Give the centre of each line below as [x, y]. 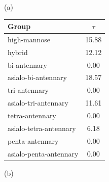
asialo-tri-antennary [38, 103]
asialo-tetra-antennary [42, 128]
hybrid [18, 52]
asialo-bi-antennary [37, 77]
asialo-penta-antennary [43, 153]
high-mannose [29, 39]
